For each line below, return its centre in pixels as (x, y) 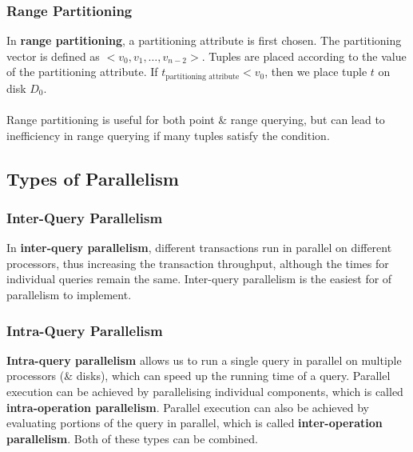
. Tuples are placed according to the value (304, 56)
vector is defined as (53, 56)
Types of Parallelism (93, 178)
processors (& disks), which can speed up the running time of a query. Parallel (199, 376)
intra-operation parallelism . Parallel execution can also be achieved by (188, 407)
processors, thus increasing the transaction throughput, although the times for (198, 263)
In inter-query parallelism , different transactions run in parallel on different (199, 248)
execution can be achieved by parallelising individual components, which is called (205, 392)
